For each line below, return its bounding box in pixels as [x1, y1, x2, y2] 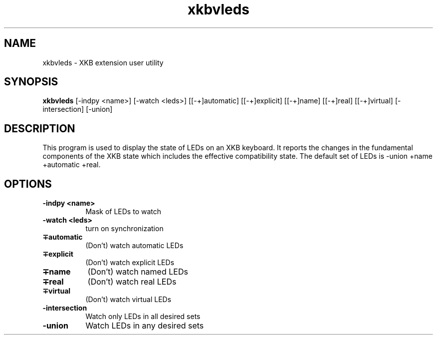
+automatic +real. [42, 160, 101, 169]
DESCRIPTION [4, 122, 75, 135]
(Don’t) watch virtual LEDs [85, 295, 172, 304]
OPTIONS [4, 177, 52, 190]
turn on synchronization [85, 224, 164, 233]
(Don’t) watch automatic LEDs [85, 241, 184, 250]
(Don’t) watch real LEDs [87, 277, 177, 287]
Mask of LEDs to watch [85, 207, 161, 216]
